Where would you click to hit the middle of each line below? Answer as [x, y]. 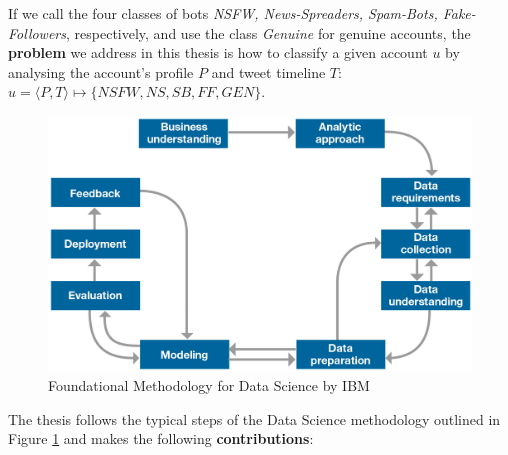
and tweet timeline [268, 71]
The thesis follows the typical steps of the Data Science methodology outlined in [254, 418]
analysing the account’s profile [101, 71]
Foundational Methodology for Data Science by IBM [209, 385]
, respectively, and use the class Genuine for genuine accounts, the [268, 32]
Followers [37, 32]
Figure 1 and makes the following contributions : [161, 438]
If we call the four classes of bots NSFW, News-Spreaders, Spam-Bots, [223, 13]
